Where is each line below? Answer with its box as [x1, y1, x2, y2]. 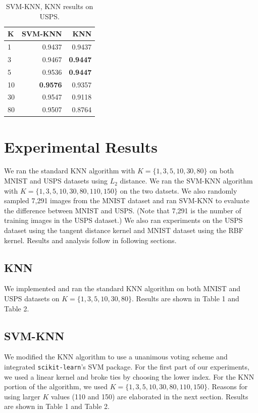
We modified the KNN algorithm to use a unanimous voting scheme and [4, 351, 228, 362]
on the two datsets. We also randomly [120, 185, 237, 196]
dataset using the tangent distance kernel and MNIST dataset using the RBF [4, 225, 243, 236]
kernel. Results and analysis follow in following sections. [4, 235, 177, 245]
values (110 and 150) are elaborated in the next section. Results [50, 391, 248, 401]
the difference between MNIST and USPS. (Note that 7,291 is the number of [4, 205, 241, 215]
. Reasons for [207, 381, 248, 392]
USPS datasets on [4, 293, 60, 304]
